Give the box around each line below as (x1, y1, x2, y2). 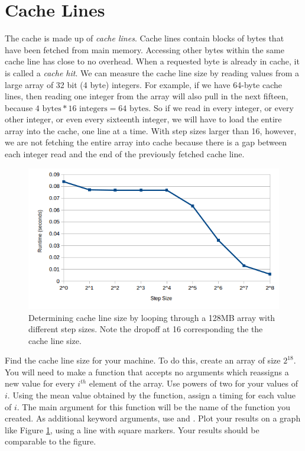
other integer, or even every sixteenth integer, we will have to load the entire (5, 113, 282, 125)
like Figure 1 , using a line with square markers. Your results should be (5, 423, 259, 436)
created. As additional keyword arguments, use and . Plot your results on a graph (5, 412, 301, 424)
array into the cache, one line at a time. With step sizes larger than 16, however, (5, 124, 297, 137)
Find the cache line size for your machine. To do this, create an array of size (5, 354, 281, 366)
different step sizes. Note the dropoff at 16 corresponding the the (28, 323, 263, 335)
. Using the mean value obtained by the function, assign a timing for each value (7, 389, 296, 401)
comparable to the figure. (5, 435, 96, 447)
